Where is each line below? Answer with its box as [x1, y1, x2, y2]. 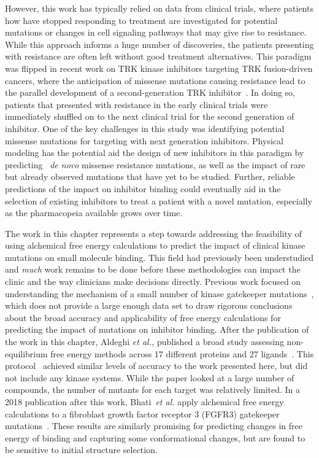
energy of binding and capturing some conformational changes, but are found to [5, 431, 306, 444]
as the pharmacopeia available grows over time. [5, 206, 183, 219]
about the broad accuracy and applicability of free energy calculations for [5, 311, 281, 324]
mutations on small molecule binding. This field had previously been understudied [5, 250, 313, 263]
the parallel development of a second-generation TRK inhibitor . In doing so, [5, 86, 295, 99]
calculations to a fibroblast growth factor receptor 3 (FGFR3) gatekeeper [5, 407, 280, 420]
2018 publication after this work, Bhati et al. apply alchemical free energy [5, 395, 284, 408]
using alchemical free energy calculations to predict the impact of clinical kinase [5, 239, 306, 252]
